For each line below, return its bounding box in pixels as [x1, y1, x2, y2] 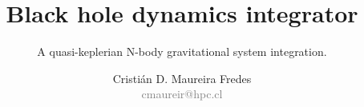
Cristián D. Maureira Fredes [112, 69, 252, 86]
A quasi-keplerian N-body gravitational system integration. [37, 43, 327, 60]
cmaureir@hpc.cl [141, 85, 223, 102]
